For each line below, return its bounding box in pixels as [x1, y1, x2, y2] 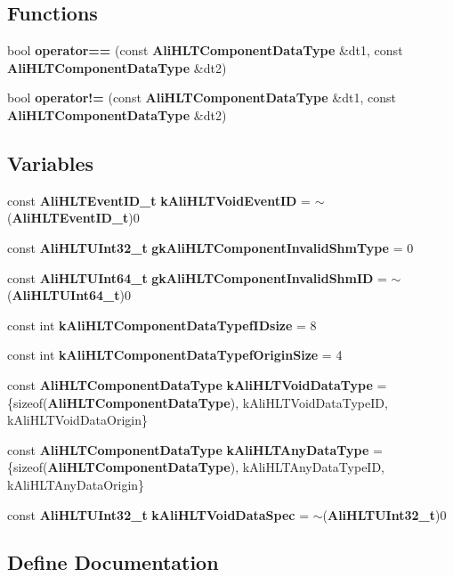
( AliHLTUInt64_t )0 [7, 286, 131, 305]
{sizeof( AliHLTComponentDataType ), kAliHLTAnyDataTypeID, [7, 458, 385, 476]
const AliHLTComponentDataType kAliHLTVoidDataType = [7, 375, 387, 394]
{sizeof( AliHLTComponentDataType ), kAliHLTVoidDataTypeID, [7, 393, 388, 411]
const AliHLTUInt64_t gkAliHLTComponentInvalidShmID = [7, 268, 387, 287]
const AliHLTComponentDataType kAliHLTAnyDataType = [7, 440, 383, 459]
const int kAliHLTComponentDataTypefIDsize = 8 [7, 315, 317, 334]
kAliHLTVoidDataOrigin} [7, 410, 148, 429]
